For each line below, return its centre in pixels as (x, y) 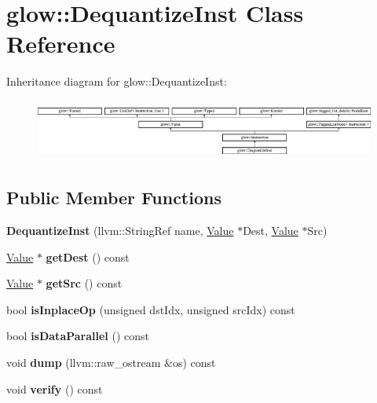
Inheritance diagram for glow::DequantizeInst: (117, 81)
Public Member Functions (114, 198)
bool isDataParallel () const (78, 336)
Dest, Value (271, 230)
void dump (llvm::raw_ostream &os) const (111, 362)
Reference (61, 44)
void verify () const (55, 388)
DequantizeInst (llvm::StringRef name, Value (120, 230)
